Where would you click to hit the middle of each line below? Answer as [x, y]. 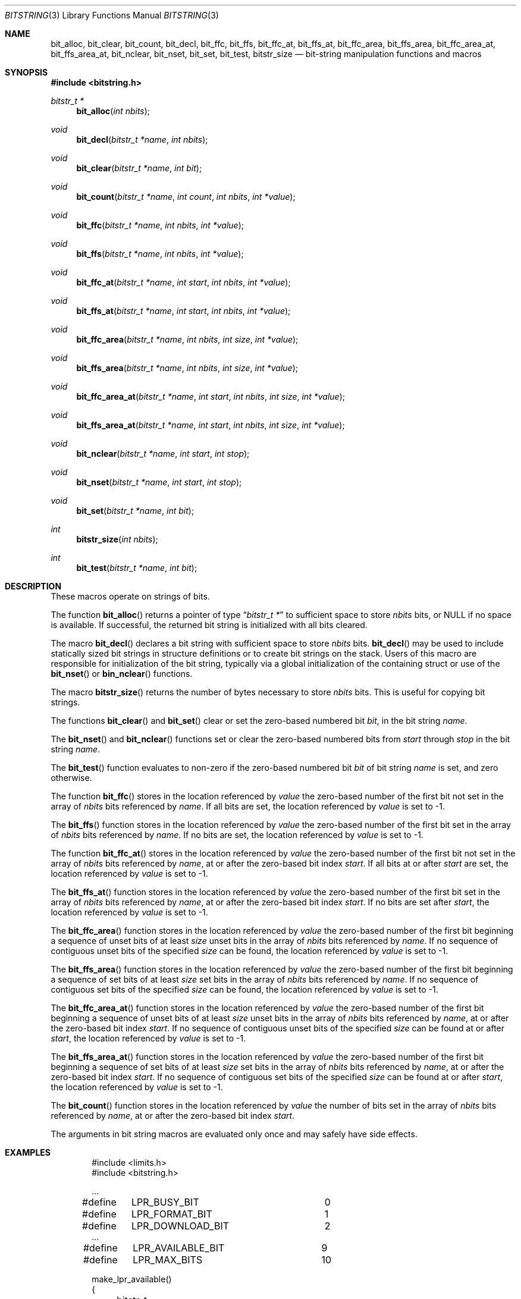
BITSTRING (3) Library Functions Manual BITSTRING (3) [112, 15]
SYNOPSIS [26, 72]
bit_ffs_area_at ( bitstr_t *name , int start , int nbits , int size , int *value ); [211, 425]
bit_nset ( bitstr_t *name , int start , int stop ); [159, 482]
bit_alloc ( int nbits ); [113, 111]
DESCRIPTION [33, 586]
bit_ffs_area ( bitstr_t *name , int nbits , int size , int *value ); [187, 368]
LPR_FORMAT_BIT [172, 1214]
